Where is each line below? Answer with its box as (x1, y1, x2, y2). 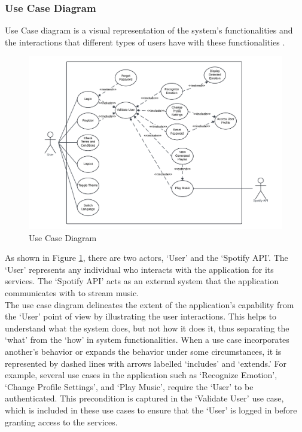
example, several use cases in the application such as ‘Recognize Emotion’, (5, 369, 277, 381)
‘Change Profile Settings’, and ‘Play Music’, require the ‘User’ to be (5, 380, 254, 393)
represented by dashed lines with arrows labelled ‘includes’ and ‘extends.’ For (5, 357, 287, 369)
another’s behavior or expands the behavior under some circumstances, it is (5, 345, 282, 357)
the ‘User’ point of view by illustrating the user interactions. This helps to (5, 310, 277, 323)
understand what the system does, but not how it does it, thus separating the (5, 321, 289, 334)
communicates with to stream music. (5, 286, 139, 299)
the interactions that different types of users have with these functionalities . (5, 35, 285, 48)
